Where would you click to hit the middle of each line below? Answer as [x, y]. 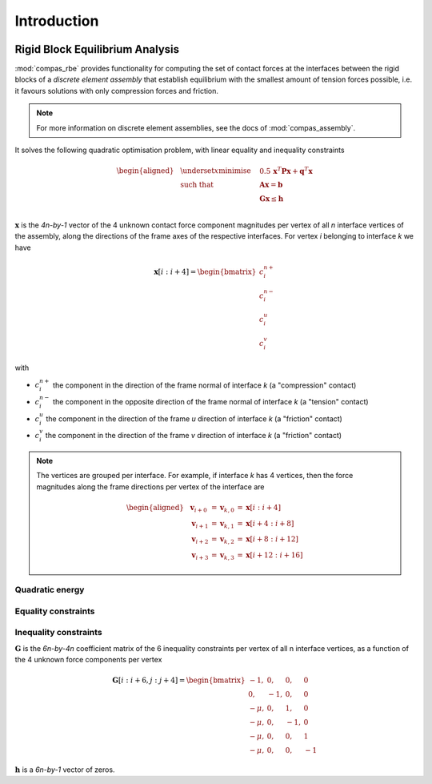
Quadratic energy [50, 590]
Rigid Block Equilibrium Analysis [97, 49]
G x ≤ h [271, 199]
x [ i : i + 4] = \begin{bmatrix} [205, 271]
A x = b [271, 185]
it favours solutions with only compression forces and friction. [117, 90]
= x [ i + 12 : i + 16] [270, 555]
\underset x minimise [216, 171]
